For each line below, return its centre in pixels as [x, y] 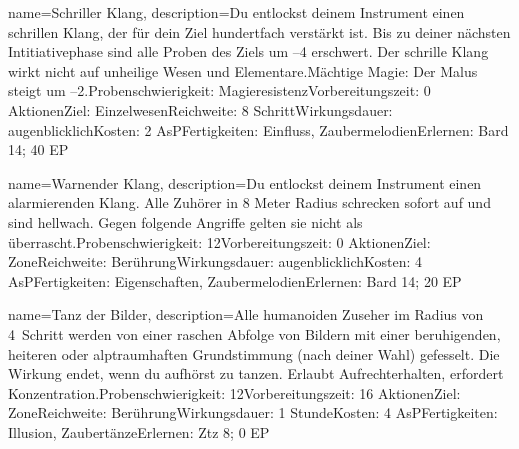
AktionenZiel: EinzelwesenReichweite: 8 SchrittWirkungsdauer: [200, 109]
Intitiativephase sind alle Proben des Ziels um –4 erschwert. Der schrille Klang [248, 51]
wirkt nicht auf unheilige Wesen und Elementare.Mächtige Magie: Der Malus [243, 70]
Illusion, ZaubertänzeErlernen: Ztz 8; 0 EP [139, 431]
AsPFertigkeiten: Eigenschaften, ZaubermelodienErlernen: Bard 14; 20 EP [235, 280]
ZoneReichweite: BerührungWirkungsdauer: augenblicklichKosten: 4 [215, 261]
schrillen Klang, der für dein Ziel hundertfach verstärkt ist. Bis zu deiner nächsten [259, 31]
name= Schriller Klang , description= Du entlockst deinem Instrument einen [236, 12]
